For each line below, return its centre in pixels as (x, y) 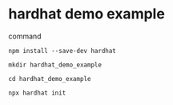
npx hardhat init (37, 93)
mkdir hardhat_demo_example (55, 65)
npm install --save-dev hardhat (62, 50)
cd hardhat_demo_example (50, 79)
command (25, 36)
